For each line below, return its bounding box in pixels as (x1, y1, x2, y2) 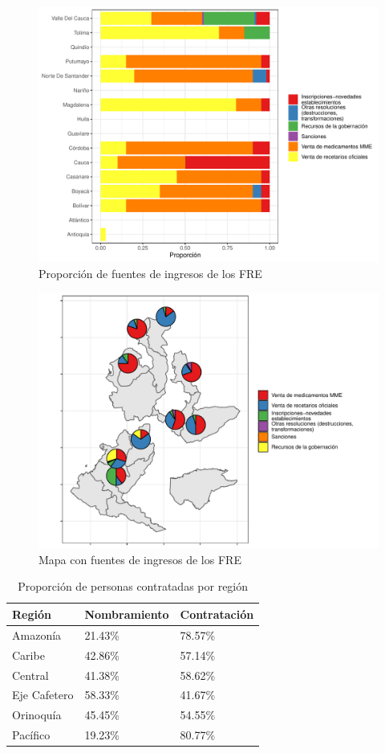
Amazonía (12, 626, 62, 643)
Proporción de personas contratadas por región (18, 578, 249, 595)
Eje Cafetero (12, 686, 74, 703)
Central (12, 666, 49, 683)
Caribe (12, 646, 45, 663)
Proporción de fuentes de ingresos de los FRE (38, 264, 262, 281)
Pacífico (12, 726, 51, 743)
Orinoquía (12, 706, 62, 723)
